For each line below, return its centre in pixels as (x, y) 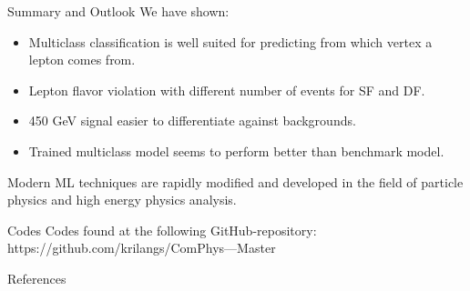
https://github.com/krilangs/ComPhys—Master (142, 248)
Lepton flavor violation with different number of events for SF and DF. (227, 90)
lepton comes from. (82, 60)
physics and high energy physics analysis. (122, 200)
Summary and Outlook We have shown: (118, 11)
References (37, 278)
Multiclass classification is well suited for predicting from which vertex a (230, 41)
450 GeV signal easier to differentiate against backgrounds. (192, 120)
